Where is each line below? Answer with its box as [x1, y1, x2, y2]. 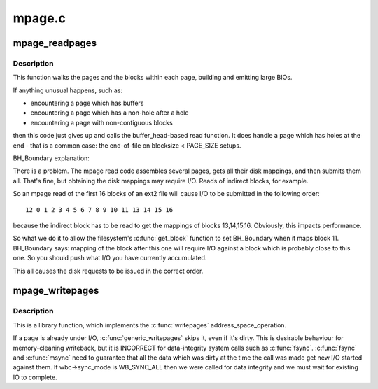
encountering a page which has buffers [30, 99, 144, 108]
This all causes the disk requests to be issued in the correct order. [13, 267, 204, 275]
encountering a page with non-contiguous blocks [30, 118, 173, 127]
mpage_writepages [13, 285, 99, 297]
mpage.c [13, 10, 66, 26]
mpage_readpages [13, 37, 97, 49]
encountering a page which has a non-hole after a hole [30, 108, 189, 117]
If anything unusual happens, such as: [13, 86, 122, 94]
